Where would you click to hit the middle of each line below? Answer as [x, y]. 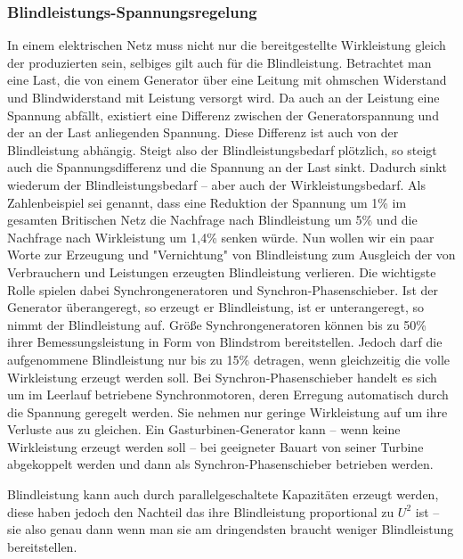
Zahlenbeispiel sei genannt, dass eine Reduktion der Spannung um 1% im [207, 202]
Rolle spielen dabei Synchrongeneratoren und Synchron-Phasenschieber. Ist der [223, 289]
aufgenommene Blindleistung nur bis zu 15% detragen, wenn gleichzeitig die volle [229, 359]
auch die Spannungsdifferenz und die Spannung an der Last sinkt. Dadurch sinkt [227, 167]
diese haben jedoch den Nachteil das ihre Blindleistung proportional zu [201, 511]
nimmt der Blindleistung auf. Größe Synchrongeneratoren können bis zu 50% [217, 324]
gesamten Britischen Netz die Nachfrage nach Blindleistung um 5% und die [212, 220]
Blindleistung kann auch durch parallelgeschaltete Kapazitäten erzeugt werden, [223, 494]
